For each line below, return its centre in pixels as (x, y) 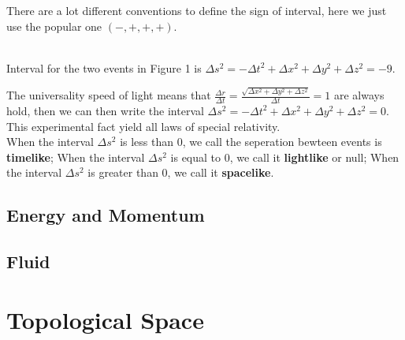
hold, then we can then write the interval (105, 110)
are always (359, 95)
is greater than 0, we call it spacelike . (181, 172)
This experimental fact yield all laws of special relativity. (143, 126)
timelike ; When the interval (76, 157)
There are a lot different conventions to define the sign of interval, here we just (197, 10)
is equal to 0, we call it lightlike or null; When (285, 157)
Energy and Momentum (106, 215)
